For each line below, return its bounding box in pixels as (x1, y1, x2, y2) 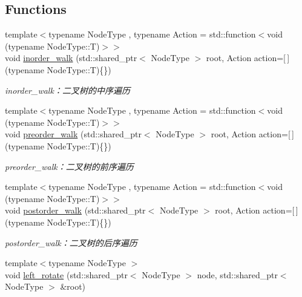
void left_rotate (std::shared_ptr (5, 268, 128, 281)
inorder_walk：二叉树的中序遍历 (5, 83, 130, 96)
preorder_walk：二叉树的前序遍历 (5, 160, 134, 172)
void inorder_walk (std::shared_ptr (5, 51, 137, 64)
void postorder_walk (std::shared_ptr (5, 204, 146, 217)
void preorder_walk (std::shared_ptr (5, 128, 142, 140)
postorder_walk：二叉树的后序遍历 (5, 236, 137, 249)
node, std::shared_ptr (197, 268, 278, 281)
